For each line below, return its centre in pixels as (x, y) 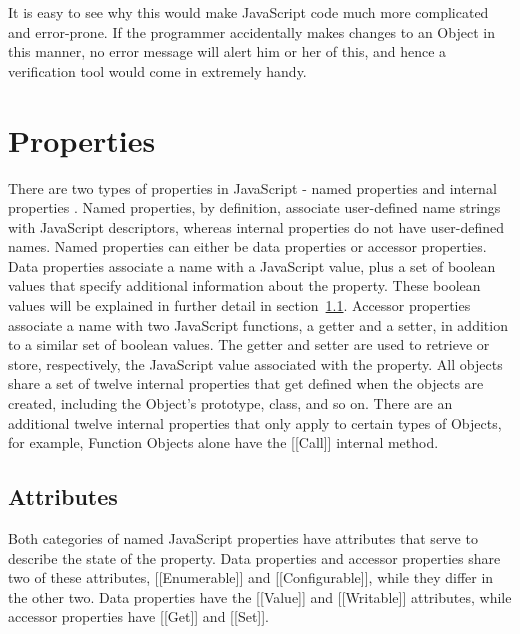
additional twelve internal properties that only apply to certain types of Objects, (255, 422)
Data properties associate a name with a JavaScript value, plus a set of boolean (252, 265)
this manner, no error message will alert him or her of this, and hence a (227, 51)
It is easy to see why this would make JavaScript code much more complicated (248, 12)
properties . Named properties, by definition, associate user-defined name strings (254, 207)
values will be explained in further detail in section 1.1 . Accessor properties (239, 305)
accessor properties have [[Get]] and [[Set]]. (139, 616)
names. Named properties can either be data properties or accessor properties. (247, 246)
